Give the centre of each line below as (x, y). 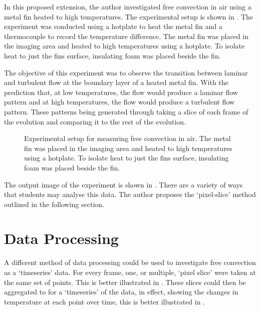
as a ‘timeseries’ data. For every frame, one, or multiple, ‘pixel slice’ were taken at (130, 272)
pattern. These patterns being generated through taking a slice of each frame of (126, 111)
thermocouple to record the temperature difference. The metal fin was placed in (126, 36)
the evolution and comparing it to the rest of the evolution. (95, 121)
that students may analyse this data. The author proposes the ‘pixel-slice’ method (130, 194)
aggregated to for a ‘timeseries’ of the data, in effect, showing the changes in (121, 292)
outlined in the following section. (54, 204)
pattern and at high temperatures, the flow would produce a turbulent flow (119, 102)
